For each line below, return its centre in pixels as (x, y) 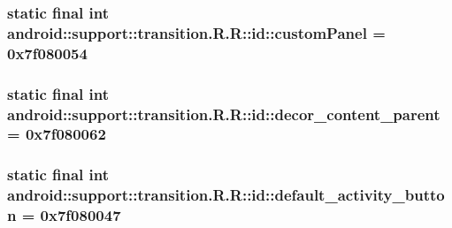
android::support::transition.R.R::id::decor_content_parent (224, 114)
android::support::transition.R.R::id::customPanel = (196, 32)
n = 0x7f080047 (64, 215)
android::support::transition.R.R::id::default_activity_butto (226, 195)
